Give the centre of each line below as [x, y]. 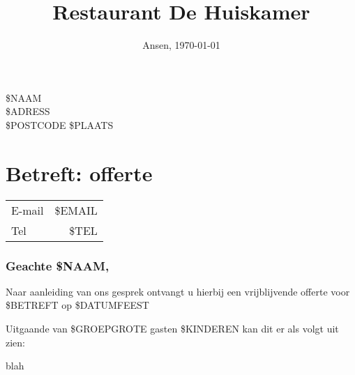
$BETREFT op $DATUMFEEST [77, 305]
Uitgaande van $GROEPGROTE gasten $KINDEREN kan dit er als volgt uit [172, 329]
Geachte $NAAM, [58, 265]
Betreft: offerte [79, 173]
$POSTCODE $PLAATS [60, 124]
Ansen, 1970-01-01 [181, 45]
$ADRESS [28, 111]
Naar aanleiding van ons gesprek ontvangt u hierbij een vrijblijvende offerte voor [178, 291]
